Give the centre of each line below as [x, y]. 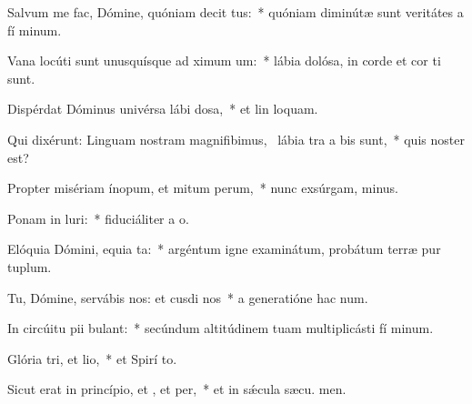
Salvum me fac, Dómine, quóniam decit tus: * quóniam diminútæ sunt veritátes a [236, 12]
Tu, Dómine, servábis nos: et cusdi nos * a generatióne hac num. [188, 297]
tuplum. [30, 266]
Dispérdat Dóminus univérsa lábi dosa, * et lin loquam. [163, 109]
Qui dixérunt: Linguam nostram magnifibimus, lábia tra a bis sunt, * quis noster [236, 139]
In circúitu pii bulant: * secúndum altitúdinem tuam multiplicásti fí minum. [221, 328]
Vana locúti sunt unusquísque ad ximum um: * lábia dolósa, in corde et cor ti [224, 61]
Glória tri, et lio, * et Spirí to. [92, 358]
